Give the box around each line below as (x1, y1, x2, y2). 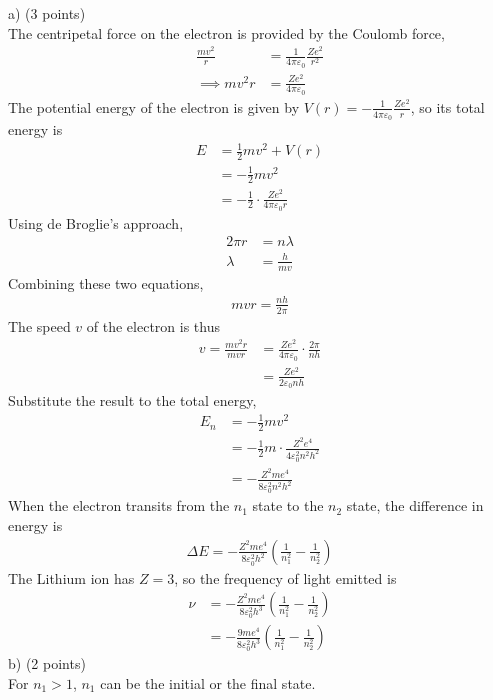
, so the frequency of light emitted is (174, 567, 397, 588)
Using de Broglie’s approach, (8, 212, 184, 233)
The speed (8, 315, 71, 336)
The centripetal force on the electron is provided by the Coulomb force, (8, 22, 445, 43)
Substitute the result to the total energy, (8, 389, 257, 410)
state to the (252, 495, 324, 516)
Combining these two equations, (8, 272, 204, 293)
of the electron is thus (86, 315, 220, 336)
